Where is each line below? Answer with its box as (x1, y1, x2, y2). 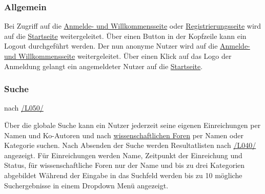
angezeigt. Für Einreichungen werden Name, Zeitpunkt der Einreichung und (4, 149, 242, 160)
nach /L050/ (4, 102, 44, 113)
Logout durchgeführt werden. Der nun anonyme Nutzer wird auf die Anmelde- (4, 40, 250, 51)
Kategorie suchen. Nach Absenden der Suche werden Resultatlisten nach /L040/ (4, 140, 256, 150)
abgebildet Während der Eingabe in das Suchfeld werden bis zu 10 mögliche (4, 169, 242, 180)
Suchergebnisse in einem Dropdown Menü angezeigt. (4, 180, 169, 190)
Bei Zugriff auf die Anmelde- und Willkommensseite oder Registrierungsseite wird (4, 20, 261, 31)
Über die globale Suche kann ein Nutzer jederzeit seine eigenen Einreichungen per (4, 120, 261, 130)
